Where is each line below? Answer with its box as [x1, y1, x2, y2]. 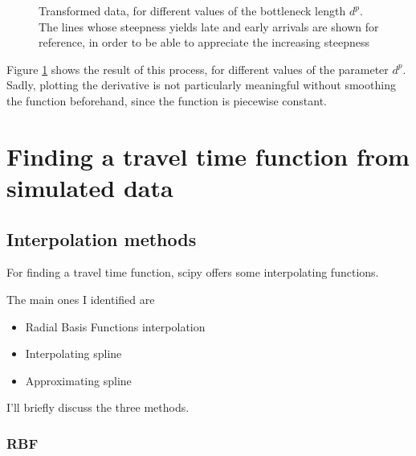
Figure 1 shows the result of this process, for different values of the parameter [6, 60, 389, 77]
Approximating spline [25, 372, 132, 388]
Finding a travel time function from [6, 139, 410, 172]
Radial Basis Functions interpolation [25, 318, 206, 335]
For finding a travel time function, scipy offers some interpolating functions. [6, 264, 379, 281]
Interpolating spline [25, 345, 122, 362]
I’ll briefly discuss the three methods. [6, 399, 190, 416]
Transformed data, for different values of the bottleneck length [39, 2, 346, 18]
